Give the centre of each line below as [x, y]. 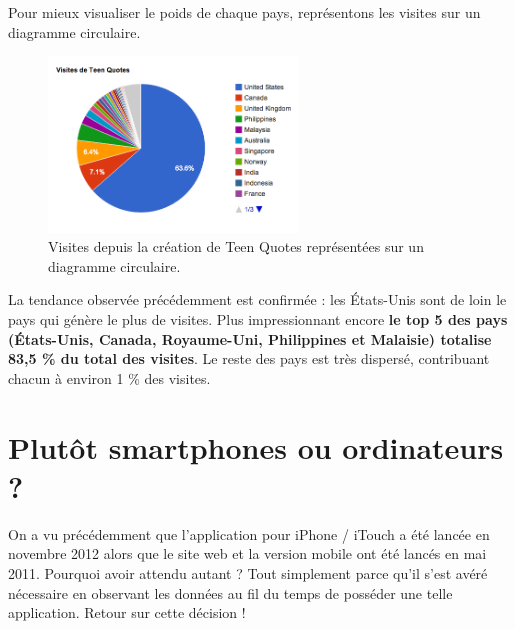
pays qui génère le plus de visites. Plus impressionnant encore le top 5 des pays [258, 319]
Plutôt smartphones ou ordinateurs [256, 446]
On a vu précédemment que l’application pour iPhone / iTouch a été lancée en [249, 533]
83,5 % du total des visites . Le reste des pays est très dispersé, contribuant [249, 358]
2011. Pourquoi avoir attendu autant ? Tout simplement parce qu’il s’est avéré [248, 572]
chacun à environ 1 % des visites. [109, 377]
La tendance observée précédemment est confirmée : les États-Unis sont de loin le [257, 299]
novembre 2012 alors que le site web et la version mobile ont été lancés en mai [247, 553]
